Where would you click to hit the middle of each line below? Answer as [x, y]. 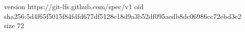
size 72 [14, 25]
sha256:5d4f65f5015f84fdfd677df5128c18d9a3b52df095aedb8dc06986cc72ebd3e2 [123, 16]
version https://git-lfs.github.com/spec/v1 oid [74, 6]
